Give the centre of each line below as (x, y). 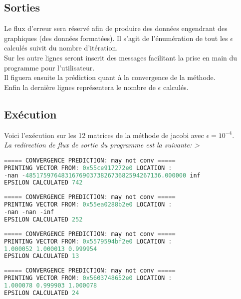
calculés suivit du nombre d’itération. (61, 48)
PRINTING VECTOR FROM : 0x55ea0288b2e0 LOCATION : (88, 205)
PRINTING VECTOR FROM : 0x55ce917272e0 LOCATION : (88, 168)
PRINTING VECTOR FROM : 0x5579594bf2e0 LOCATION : (88, 241)
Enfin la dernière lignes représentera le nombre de (80, 87)
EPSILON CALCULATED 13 (42, 256)
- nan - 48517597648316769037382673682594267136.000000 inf (102, 175)
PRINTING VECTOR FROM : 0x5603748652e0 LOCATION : (88, 278)
